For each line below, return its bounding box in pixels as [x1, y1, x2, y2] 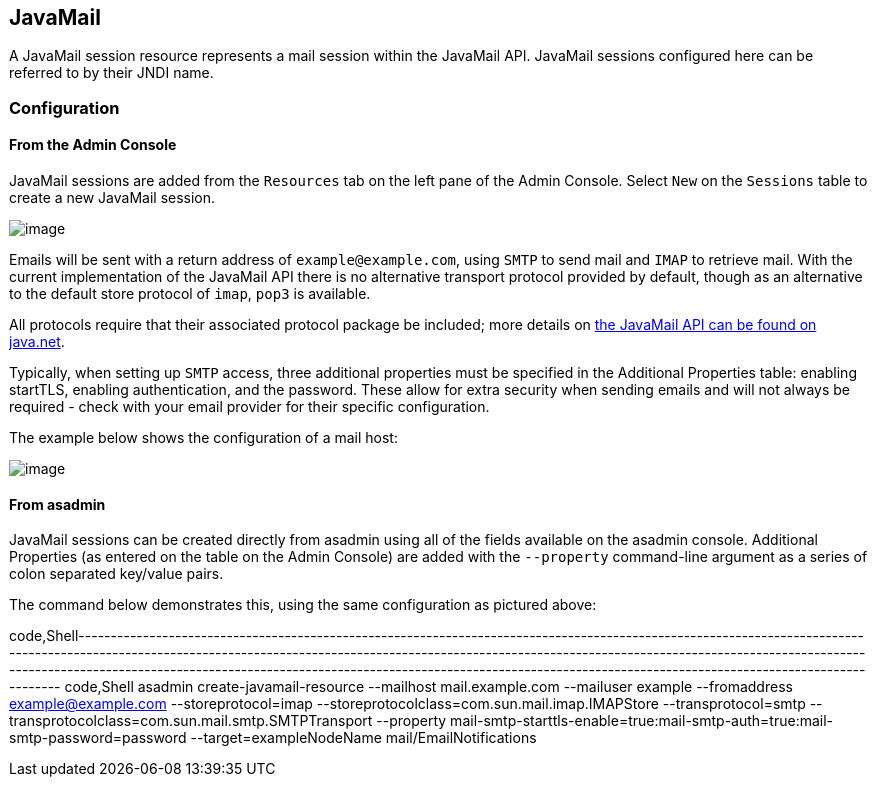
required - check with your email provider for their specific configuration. [9, 398, 490, 416]
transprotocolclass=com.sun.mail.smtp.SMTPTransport [9, 712, 373, 730]
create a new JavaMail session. [9, 189, 216, 207]
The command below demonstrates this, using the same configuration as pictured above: [9, 596, 597, 614]
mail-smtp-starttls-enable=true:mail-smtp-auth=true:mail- [450, 712, 834, 730]
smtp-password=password [9, 729, 187, 747]
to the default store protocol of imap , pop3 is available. [9, 285, 371, 303]
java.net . [9, 333, 65, 351]
